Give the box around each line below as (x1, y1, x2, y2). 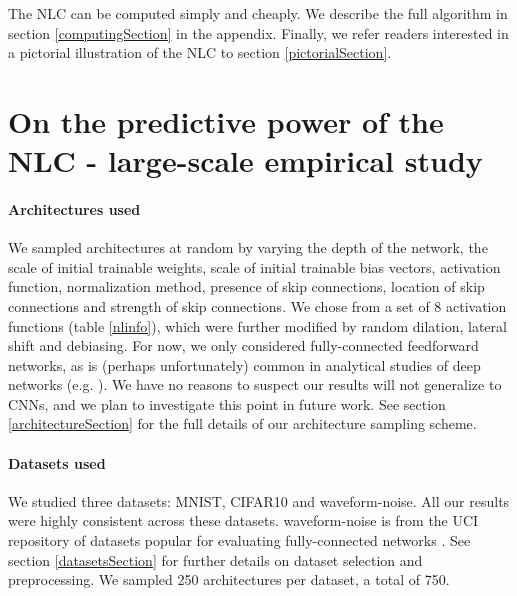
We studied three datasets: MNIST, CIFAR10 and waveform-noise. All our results (8, 490, 510, 511)
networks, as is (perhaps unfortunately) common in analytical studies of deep (8, 354, 481, 375)
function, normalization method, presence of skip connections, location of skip (8, 276, 485, 297)
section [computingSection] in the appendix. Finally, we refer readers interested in (8, 22, 509, 43)
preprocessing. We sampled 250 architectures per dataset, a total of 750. (8, 569, 450, 590)
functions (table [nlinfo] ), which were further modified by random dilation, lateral (8, 315, 507, 336)
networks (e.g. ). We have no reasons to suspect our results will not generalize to (8, 374, 502, 395)
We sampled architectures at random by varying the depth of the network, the (8, 237, 488, 258)
